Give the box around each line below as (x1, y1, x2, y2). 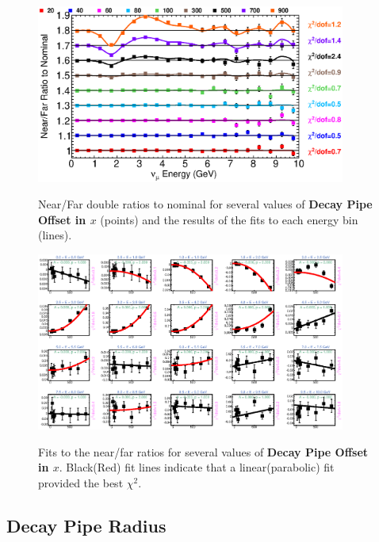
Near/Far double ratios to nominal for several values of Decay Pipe (38, 196, 373, 212)
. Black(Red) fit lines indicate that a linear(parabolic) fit (59, 459, 335, 475)
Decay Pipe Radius (6, 513, 167, 537)
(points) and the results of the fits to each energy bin (100, 211, 358, 227)
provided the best (38, 474, 124, 490)
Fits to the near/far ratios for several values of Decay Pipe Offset (38, 443, 369, 460)
